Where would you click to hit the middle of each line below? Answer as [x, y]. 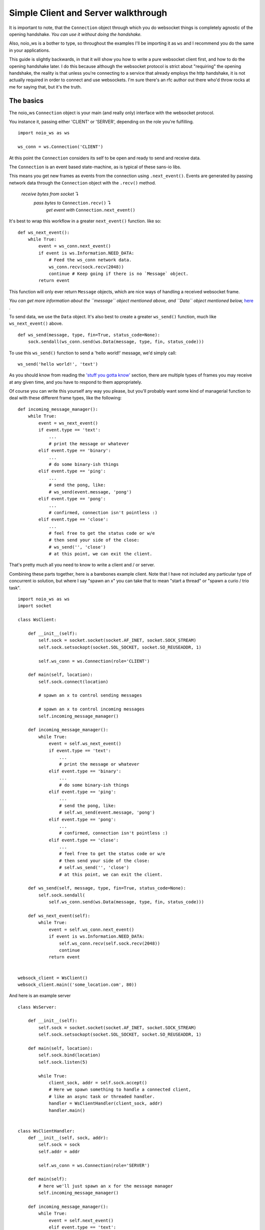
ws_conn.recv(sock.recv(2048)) [86, 267]
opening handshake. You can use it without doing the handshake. [75, 34]
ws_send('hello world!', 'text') [58, 364]
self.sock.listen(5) [63, 1062]
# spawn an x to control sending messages [90, 695]
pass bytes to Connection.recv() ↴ [72, 203]
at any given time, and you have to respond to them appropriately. [76, 382]
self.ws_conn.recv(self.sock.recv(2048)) [110, 943]
